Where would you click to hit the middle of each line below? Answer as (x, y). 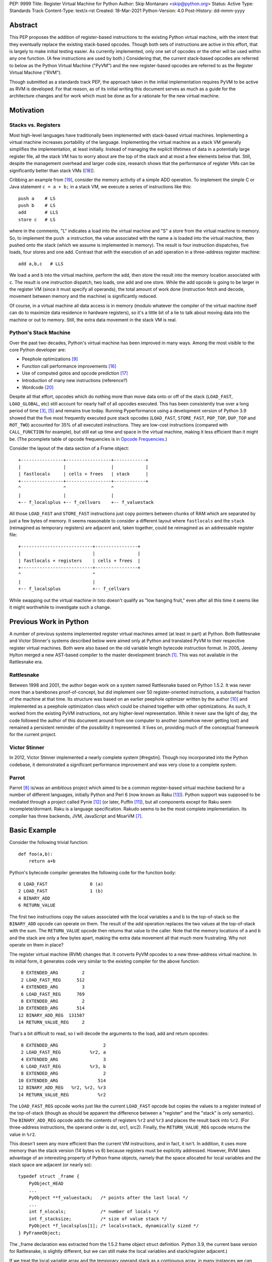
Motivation (27, 110)
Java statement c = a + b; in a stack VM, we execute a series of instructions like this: (100, 187)
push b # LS (37, 205)
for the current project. (33, 734)
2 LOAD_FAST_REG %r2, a (63, 1052)
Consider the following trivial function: (49, 843)
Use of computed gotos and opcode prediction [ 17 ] (75, 373)
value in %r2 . (23, 1134)
